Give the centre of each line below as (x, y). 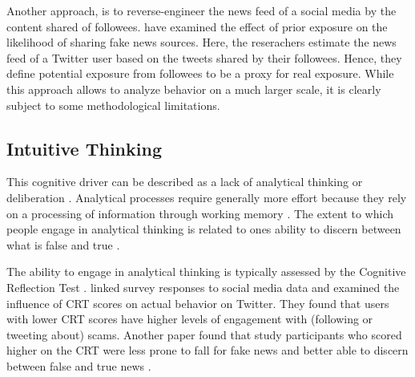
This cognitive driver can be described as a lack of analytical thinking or (185, 182)
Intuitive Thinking (84, 148)
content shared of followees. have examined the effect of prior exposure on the (197, 26)
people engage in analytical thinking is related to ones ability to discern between (204, 229)
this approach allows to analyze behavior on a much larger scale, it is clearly (194, 89)
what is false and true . (63, 244)
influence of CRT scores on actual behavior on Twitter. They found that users (198, 303)
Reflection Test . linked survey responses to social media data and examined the (203, 287)
